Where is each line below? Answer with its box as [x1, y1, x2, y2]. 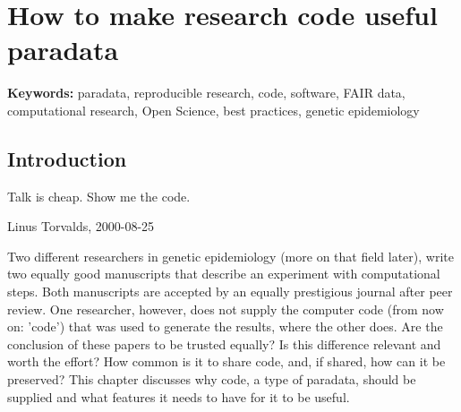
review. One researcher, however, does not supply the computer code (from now [7, 299, 444, 318]
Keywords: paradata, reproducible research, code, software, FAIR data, [7, 83, 406, 102]
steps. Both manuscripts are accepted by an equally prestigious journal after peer [7, 282, 453, 301]
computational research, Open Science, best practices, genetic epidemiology [7, 100, 420, 119]
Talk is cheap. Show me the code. [7, 186, 191, 205]
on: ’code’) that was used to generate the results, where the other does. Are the [7, 317, 443, 336]
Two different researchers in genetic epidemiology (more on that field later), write [7, 246, 454, 265]
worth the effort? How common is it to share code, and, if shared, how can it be [7, 352, 446, 371]
